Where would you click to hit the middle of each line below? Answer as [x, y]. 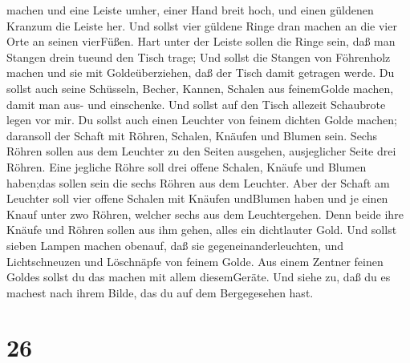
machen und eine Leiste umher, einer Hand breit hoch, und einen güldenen [190, 10]
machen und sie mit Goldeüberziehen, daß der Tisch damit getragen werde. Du [201, 73]
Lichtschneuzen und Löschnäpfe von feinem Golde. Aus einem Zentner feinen [195, 261]
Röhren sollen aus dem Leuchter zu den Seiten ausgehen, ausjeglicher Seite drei [201, 151]
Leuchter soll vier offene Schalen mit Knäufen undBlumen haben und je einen [197, 198]
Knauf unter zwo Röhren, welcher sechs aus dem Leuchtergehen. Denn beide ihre [205, 214]
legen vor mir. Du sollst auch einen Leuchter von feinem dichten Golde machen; [202, 120]
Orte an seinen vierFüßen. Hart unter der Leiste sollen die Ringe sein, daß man [201, 41]
